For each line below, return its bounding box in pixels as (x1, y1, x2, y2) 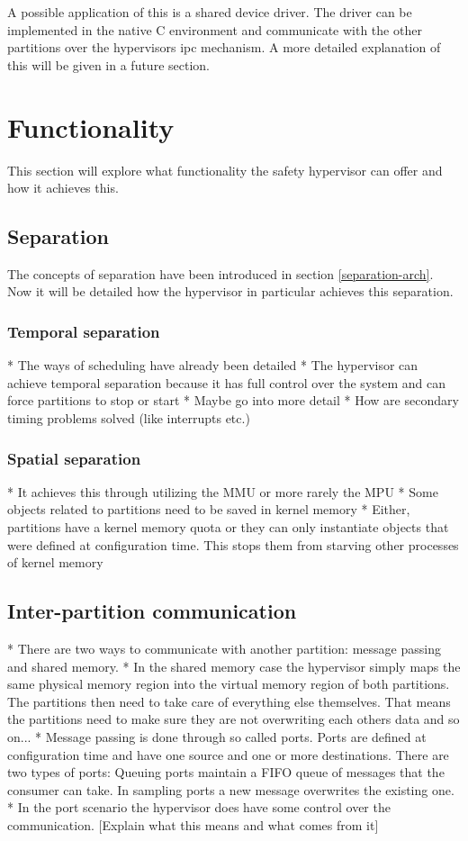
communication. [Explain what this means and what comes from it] (7, 816, 379, 834)
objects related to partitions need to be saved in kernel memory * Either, (7, 500, 410, 519)
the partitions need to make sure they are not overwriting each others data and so (7, 710, 460, 728)
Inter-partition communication (7, 597, 297, 625)
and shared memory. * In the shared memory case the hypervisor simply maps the (7, 656, 461, 675)
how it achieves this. (7, 178, 119, 197)
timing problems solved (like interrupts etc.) (7, 409, 250, 428)
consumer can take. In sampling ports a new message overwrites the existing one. (7, 780, 454, 799)
